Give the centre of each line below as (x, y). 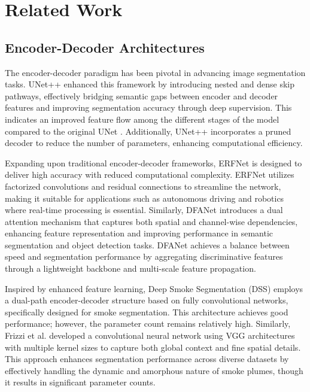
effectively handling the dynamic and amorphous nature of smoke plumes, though (154, 370)
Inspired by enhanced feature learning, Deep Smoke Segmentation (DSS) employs (154, 288)
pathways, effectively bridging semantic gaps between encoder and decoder (142, 95)
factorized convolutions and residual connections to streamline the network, (143, 186)
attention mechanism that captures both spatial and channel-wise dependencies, (151, 221)
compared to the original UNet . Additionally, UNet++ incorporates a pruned (148, 131)
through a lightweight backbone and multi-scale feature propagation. (130, 268)
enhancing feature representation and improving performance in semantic (139, 233)
